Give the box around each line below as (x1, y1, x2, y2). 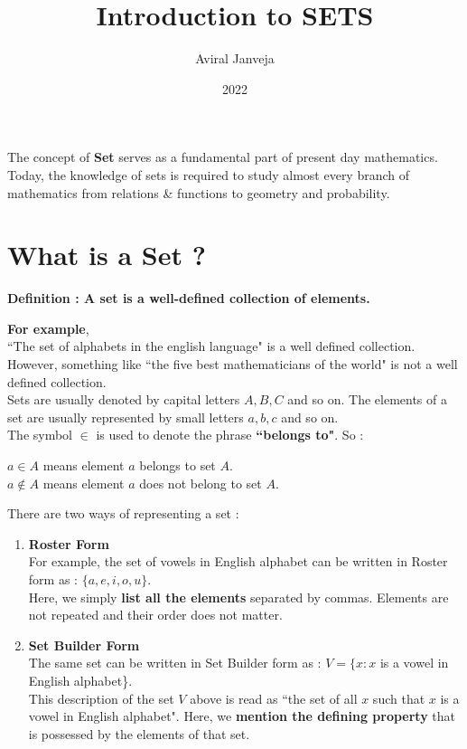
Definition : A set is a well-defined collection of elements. (7, 289, 370, 308)
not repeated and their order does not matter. (28, 605, 283, 624)
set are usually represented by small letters (7, 407, 244, 426)
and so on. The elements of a (287, 390, 447, 409)
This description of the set (28, 688, 174, 707)
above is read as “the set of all (190, 688, 358, 707)
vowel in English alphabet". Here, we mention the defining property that (28, 706, 455, 725)
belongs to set (139, 455, 216, 474)
